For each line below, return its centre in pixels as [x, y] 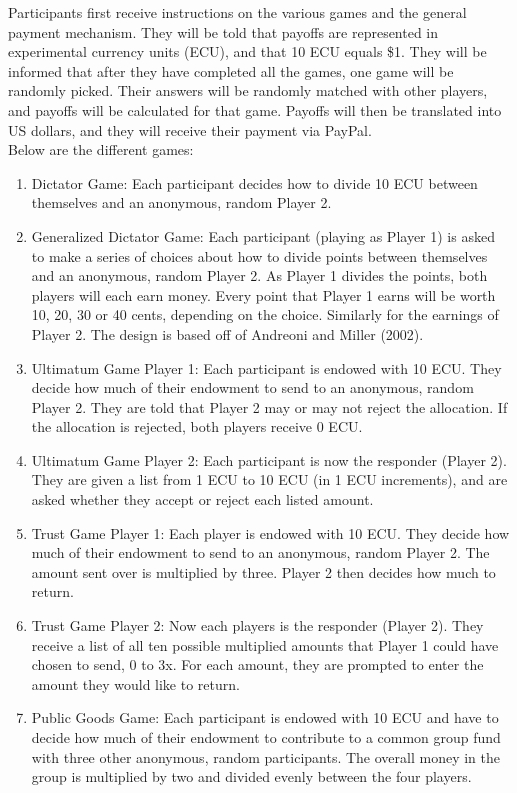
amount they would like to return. [135, 683]
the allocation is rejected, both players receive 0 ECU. [197, 426]
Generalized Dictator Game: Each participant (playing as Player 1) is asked [263, 235]
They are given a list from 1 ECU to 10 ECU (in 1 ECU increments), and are [269, 479]
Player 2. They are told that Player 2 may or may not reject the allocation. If [269, 406]
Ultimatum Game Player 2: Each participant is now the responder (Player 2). [269, 459]
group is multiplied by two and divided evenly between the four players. [251, 776]
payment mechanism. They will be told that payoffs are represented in [223, 31]
